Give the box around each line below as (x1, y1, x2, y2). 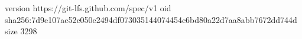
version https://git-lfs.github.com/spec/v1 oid (5, 2, 171, 14)
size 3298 (5, 25, 37, 37)
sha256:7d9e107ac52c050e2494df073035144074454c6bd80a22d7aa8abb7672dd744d (5, 13, 297, 25)
